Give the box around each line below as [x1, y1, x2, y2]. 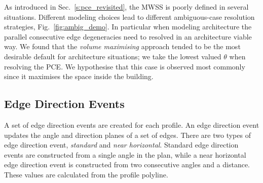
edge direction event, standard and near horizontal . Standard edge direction [4, 139, 239, 150]
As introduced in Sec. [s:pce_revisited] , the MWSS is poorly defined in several [4, 2, 249, 12]
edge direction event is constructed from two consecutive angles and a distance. [4, 159, 250, 170]
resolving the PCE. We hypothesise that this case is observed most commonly [4, 61, 245, 71]
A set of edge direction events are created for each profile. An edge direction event [4, 119, 259, 130]
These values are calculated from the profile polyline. [4, 169, 168, 179]
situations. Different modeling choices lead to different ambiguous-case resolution [4, 11, 255, 22]
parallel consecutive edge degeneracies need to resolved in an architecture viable [4, 31, 252, 42]
